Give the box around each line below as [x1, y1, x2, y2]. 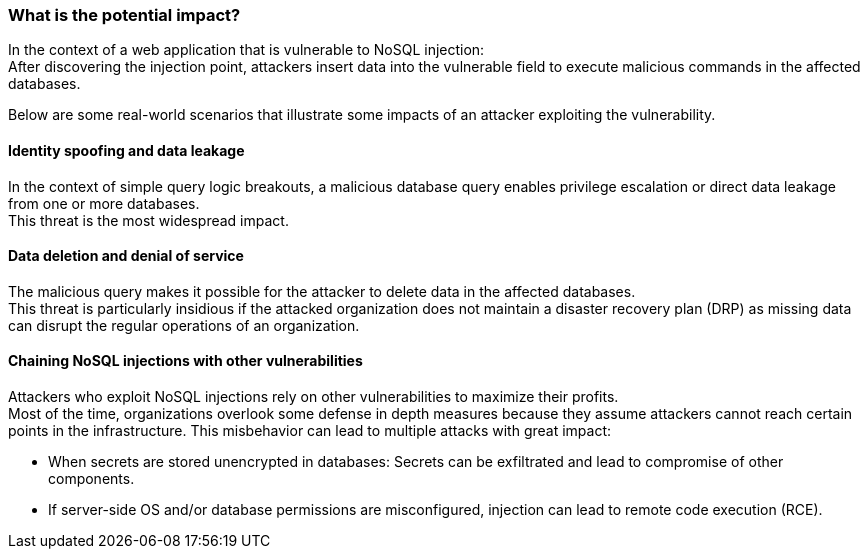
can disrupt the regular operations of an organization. [8, 316, 360, 334]
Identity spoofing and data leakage [8, 141, 245, 159]
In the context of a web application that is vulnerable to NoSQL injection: [8, 41, 485, 59]
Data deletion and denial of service [8, 247, 244, 265]
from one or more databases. [8, 194, 200, 212]
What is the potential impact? [8, 5, 241, 25]
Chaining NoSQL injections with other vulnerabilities [8, 352, 363, 370]
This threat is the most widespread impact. [8, 211, 289, 229]
